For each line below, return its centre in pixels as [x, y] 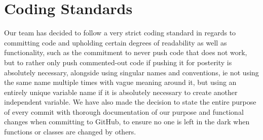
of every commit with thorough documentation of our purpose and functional [124, 111]
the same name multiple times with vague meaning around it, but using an [120, 82]
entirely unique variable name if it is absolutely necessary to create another [121, 92]
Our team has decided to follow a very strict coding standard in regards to [120, 33]
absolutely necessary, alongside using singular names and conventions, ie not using [131, 72]
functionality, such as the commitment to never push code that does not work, [126, 52]
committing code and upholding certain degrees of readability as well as [116, 42]
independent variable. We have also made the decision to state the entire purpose [130, 102]
